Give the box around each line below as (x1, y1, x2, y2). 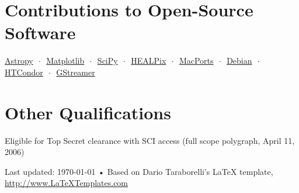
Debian (227, 54, 252, 67)
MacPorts (179, 54, 214, 67)
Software (5, 20, 76, 44)
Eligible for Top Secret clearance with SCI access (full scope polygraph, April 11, (5, 134, 295, 146)
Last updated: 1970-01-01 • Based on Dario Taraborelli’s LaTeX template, (5, 165, 273, 177)
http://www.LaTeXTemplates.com (5, 177, 128, 189)
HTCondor (5, 66, 43, 78)
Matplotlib (46, 54, 85, 67)
